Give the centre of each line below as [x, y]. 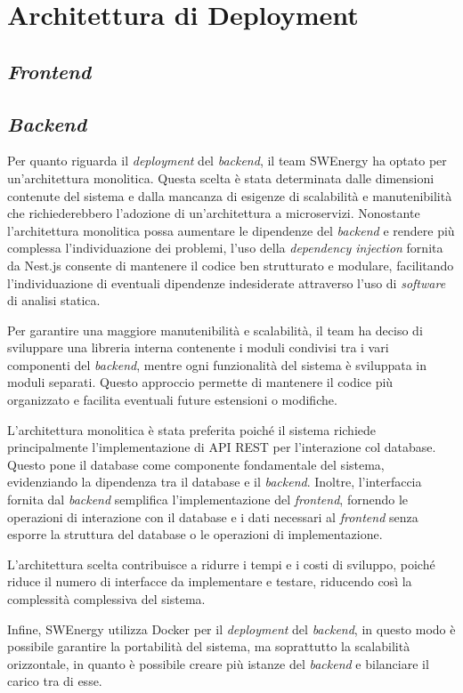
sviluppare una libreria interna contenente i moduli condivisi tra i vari [198, 347]
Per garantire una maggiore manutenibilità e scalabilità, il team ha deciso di [215, 330]
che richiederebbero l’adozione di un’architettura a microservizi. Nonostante [214, 213]
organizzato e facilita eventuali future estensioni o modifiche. [172, 400]
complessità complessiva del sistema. [106, 599]
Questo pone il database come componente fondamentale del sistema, [196, 464]
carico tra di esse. [55, 681]
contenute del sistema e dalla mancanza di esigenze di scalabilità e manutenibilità [230, 195]
